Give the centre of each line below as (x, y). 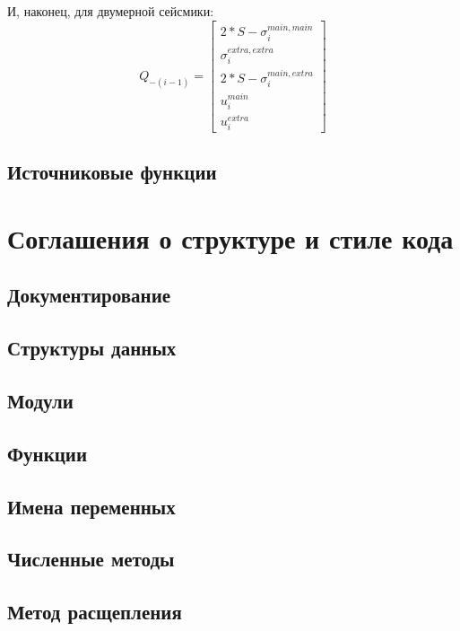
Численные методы (91, 559)
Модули (40, 401)
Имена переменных (91, 506)
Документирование (89, 295)
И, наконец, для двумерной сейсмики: (111, 11)
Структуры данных (92, 348)
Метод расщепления (95, 612)
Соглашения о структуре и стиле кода (230, 237)
